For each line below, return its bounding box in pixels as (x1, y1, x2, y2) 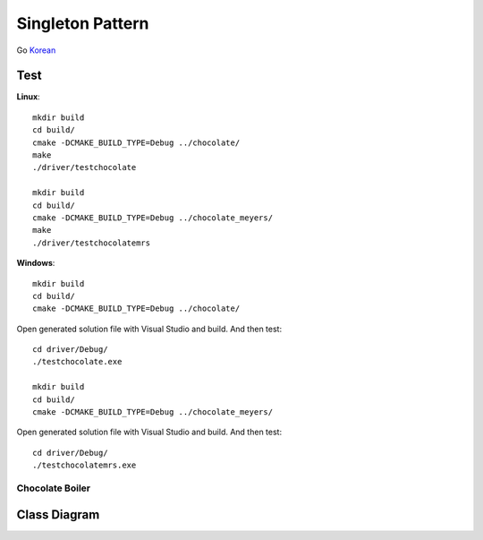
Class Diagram (16, 507, 100, 522)
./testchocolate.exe (32, 356, 123, 367)
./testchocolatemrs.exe (32, 460, 137, 470)
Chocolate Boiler (16, 482, 91, 494)
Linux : (16, 91, 40, 102)
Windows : (16, 258, 55, 269)
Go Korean (16, 45, 56, 56)
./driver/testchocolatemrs (32, 237, 151, 248)
